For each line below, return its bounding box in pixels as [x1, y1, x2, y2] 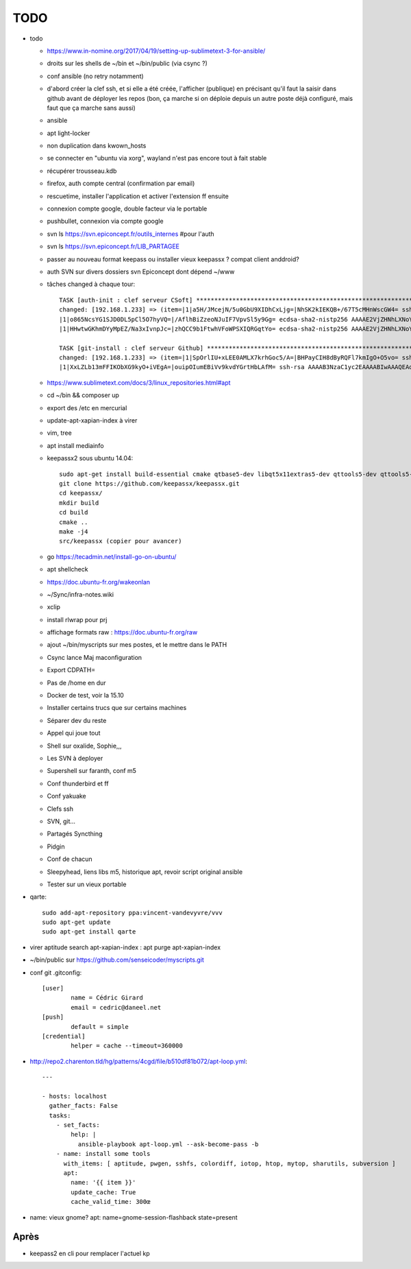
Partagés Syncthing [47, 830, 103, 838]
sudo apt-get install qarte [42, 928, 136, 936]
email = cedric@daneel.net [71, 1004, 162, 1011]
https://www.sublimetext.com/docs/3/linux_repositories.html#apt [47, 378, 231, 387]
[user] [42, 984, 64, 993]
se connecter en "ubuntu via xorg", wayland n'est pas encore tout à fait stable [47, 154, 267, 163]
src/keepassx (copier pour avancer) [59, 537, 182, 545]
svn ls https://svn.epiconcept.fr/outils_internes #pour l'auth [47, 230, 215, 238]
